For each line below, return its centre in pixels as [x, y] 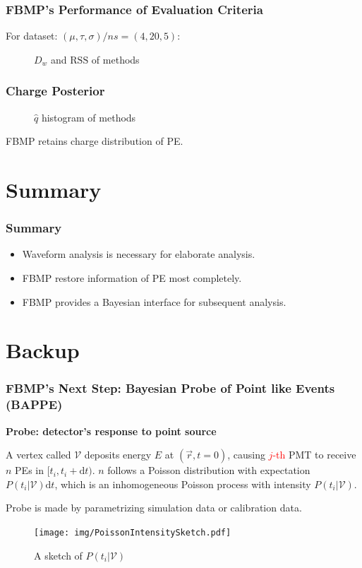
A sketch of [58, 555]
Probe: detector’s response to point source [111, 431]
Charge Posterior [55, 91]
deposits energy [118, 455]
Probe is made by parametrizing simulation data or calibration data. [154, 508]
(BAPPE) [34, 404]
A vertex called [38, 455]
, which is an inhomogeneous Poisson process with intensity [183, 484]
